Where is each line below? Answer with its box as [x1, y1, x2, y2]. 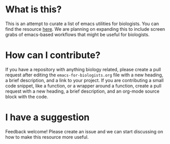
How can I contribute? [5, 50, 101, 61]
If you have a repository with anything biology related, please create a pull [5, 66, 161, 72]
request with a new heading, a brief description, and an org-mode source [5, 88, 160, 94]
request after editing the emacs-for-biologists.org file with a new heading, [5, 72, 163, 78]
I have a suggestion [5, 112, 90, 124]
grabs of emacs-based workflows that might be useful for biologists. [5, 31, 150, 37]
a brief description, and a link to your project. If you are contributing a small [5, 77, 164, 83]
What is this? [5, 4, 62, 15]
